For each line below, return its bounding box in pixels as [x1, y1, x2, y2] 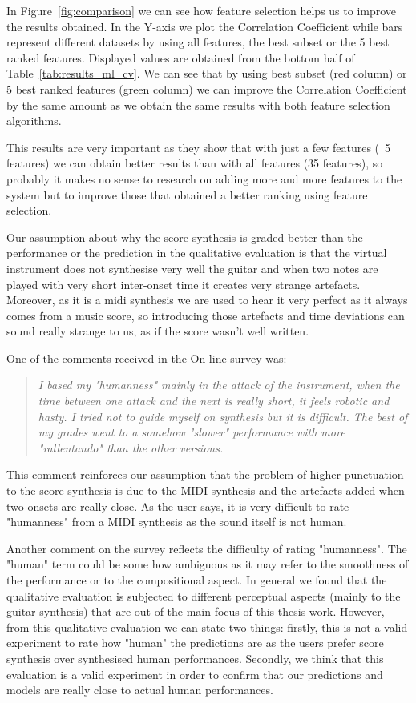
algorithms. [6, 112, 62, 129]
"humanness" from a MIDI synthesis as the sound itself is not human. [6, 513, 347, 530]
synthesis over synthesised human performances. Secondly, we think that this [6, 649, 384, 666]
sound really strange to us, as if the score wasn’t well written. [6, 323, 309, 339]
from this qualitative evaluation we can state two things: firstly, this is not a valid [6, 618, 408, 635]
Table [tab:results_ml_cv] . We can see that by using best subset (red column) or [6, 65, 407, 82]
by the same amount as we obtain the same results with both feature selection [6, 96, 390, 113]
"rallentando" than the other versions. [38, 439, 224, 456]
